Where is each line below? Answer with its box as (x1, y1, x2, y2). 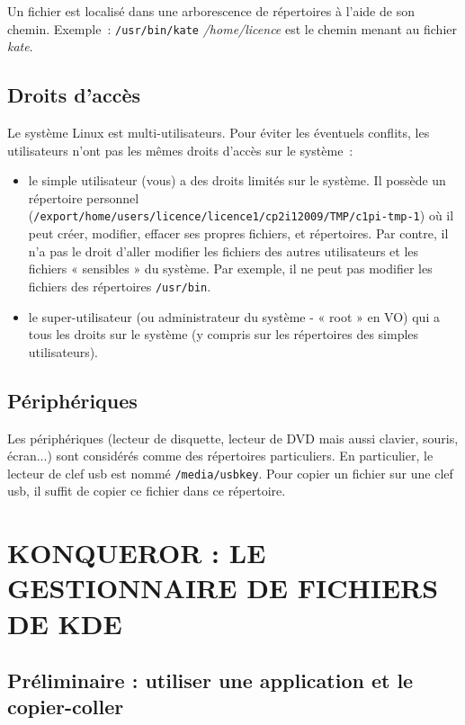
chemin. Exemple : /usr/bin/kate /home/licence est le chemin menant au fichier (7, 19, 458, 38)
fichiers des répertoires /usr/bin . (28, 276, 211, 295)
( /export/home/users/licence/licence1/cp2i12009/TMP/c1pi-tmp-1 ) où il (28, 206, 454, 225)
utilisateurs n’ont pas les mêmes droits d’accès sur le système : (7, 140, 353, 159)
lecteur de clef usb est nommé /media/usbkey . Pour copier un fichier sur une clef (7, 463, 453, 482)
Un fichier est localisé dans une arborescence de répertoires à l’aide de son (7, 2, 415, 20)
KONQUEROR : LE (7, 534, 266, 571)
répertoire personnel (28, 188, 139, 207)
